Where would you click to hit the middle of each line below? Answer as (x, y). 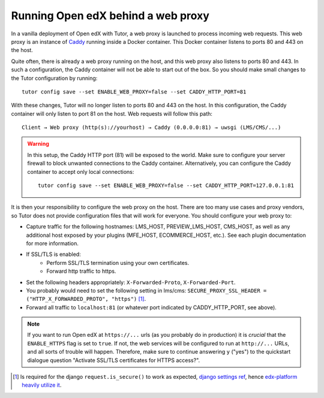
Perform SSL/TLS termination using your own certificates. (118, 263)
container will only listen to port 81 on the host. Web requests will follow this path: (112, 113)
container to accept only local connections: (81, 171)
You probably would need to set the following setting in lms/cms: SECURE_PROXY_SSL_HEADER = (146, 290)
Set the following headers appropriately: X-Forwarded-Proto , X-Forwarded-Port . (131, 282)
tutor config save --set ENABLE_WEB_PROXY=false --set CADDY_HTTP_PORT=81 (134, 92)
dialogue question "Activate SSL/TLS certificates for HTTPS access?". (114, 360)
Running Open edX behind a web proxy (110, 16)
